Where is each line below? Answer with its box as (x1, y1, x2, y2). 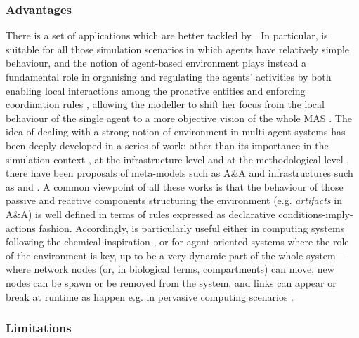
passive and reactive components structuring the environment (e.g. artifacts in (6, 193, 342, 208)
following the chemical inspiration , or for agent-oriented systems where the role (6, 234, 349, 249)
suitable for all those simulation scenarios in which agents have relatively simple (6, 41, 350, 56)
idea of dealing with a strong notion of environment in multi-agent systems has (6, 124, 346, 139)
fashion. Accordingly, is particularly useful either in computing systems (39, 220, 345, 235)
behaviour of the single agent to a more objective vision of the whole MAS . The (6, 110, 352, 125)
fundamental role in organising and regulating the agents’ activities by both (6, 69, 332, 83)
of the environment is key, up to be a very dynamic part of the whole (6, 248, 303, 262)
